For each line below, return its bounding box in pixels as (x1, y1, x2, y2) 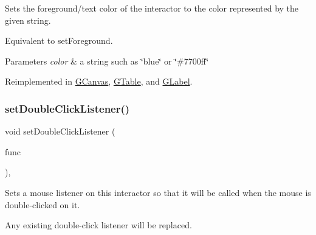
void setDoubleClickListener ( (5, 125, 115, 138)
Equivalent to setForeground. (5, 34, 113, 47)
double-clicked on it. (5, 198, 80, 211)
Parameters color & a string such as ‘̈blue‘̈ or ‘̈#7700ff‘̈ (5, 54, 209, 67)
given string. (5, 13, 51, 26)
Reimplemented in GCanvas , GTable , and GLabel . (5, 75, 193, 88)
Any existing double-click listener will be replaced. (5, 219, 192, 231)
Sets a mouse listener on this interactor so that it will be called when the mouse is (5, 186, 311, 198)
